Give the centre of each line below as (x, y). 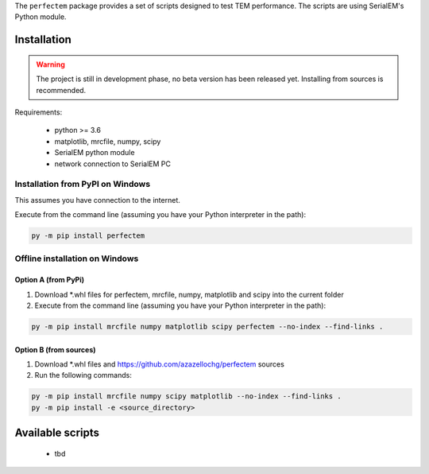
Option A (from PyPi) (50, 280)
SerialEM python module (95, 153)
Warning (50, 64)
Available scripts (57, 433)
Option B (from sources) (55, 349)
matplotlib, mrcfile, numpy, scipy (108, 141)
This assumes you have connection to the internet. (97, 200)
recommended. (61, 90)
